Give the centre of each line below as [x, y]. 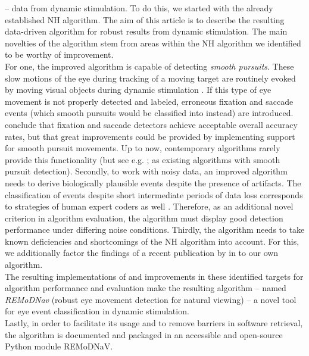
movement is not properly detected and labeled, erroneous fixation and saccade [149, 101]
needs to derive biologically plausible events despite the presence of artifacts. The [153, 182]
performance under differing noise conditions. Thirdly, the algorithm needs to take [155, 229]
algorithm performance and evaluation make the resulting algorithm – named [146, 288]
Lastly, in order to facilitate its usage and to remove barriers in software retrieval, [154, 323]
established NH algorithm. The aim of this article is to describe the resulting [145, 19]
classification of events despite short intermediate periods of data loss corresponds [154, 194]
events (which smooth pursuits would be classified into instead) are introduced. [149, 113]
